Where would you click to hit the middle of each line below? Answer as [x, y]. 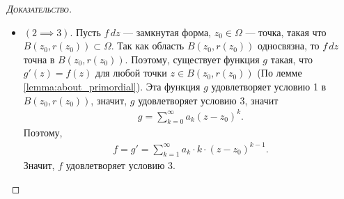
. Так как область [148, 46]
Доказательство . [39, 8]
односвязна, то [289, 46]
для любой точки [131, 73]
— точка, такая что [286, 32]
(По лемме [280, 73]
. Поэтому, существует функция [192, 59]
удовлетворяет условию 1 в [269, 86]
